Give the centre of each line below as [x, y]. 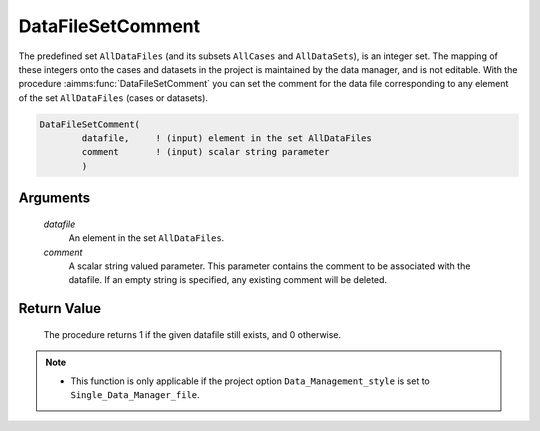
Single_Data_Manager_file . [135, 395]
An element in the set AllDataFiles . [146, 238]
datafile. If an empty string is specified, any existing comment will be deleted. [228, 280]
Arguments [54, 198]
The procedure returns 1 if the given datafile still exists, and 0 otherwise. [192, 334]
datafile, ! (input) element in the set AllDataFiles [226, 138]
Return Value [60, 308]
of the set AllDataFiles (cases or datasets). [113, 97]
